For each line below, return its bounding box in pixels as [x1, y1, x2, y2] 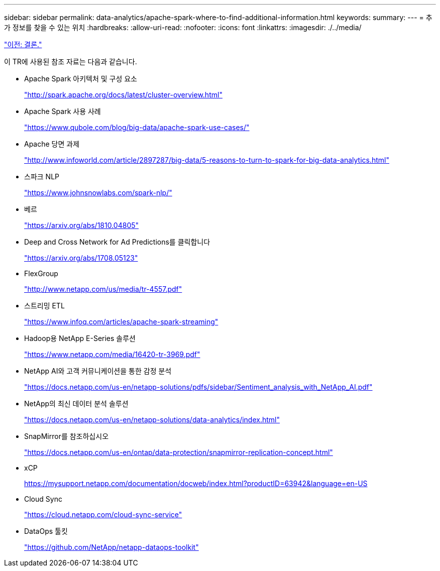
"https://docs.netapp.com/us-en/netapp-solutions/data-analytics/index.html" [24, 415, 280, 424]
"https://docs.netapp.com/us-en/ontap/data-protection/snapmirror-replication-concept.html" [24, 448, 333, 456]
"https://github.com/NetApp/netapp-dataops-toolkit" [24, 543, 199, 551]
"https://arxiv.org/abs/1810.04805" [24, 221, 139, 230]
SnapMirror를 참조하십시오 [24, 432, 109, 440]
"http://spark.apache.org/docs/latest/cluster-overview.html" [24, 90, 223, 99]
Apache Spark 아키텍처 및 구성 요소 [24, 74, 138, 83]
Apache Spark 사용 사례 [24, 107, 101, 116]
